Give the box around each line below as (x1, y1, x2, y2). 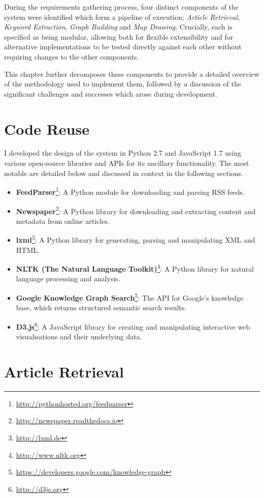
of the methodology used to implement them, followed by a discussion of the (4, 78, 241, 89)
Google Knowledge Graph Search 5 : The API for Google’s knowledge (16, 291, 244, 303)
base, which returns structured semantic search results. (16, 302, 187, 313)
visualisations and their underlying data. (16, 331, 142, 342)
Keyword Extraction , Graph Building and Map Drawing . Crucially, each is (4, 21, 233, 32)
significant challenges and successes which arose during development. (4, 88, 217, 99)
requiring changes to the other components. (4, 51, 139, 62)
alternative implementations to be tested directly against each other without (4, 41, 242, 52)
